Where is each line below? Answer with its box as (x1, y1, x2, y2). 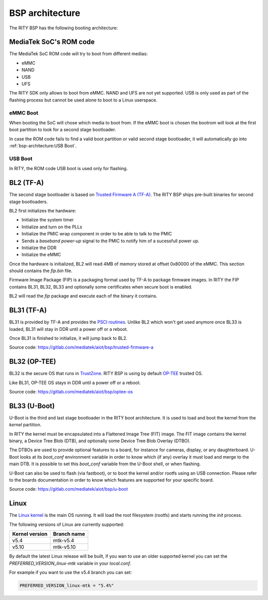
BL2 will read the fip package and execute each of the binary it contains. (9, 293, 157, 299)
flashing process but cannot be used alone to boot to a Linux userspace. (9, 97, 157, 103)
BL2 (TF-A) (9, 179, 44, 187)
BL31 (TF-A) (9, 306, 47, 314)
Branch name (53, 530, 85, 537)
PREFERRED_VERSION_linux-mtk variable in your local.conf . (9, 560, 132, 566)
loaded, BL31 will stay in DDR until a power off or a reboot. (9, 326, 128, 332)
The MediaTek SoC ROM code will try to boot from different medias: (9, 51, 148, 57)
